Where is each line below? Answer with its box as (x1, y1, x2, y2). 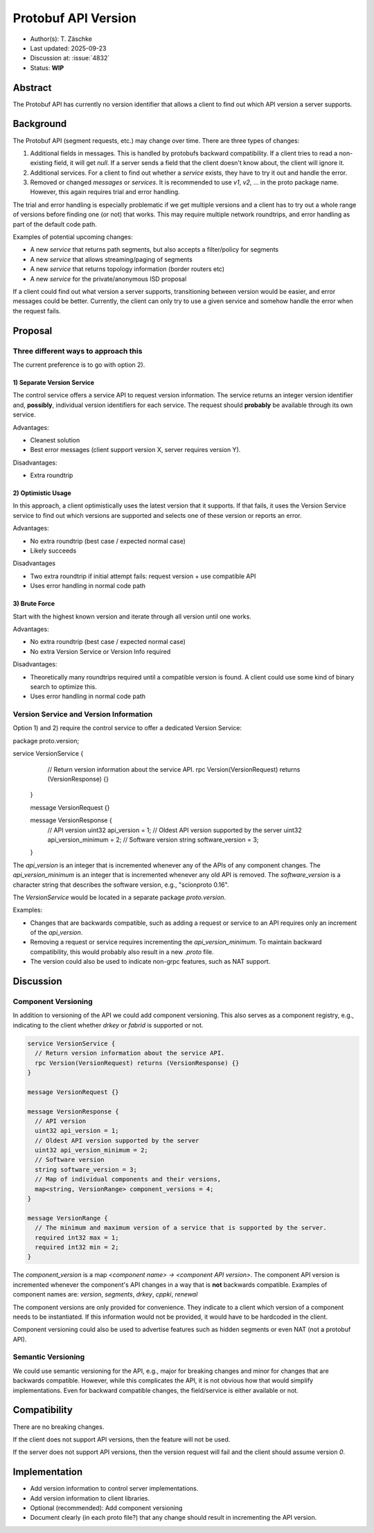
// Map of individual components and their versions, (35, 1175, 222, 1184)
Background (12, 118, 67, 130)
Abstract (12, 82, 52, 94)
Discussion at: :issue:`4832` (30, 54, 110, 62)
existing (30, 159, 53, 167)
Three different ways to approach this (12, 346, 143, 356)
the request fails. (12, 306, 62, 315)
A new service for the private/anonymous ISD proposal (30, 275, 187, 283)
